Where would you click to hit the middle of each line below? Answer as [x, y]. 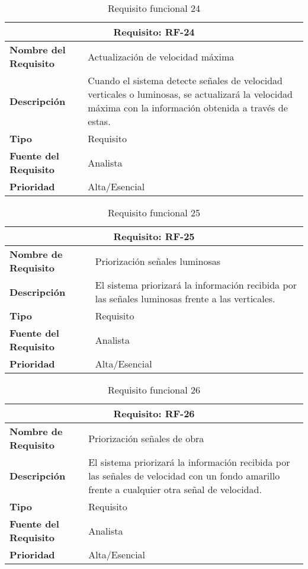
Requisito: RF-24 [154, 32]
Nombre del [38, 49]
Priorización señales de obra [146, 438]
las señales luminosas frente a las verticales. [185, 298]
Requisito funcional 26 [154, 390]
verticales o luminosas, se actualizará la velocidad [190, 94]
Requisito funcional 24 [154, 8]
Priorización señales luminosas [158, 261]
